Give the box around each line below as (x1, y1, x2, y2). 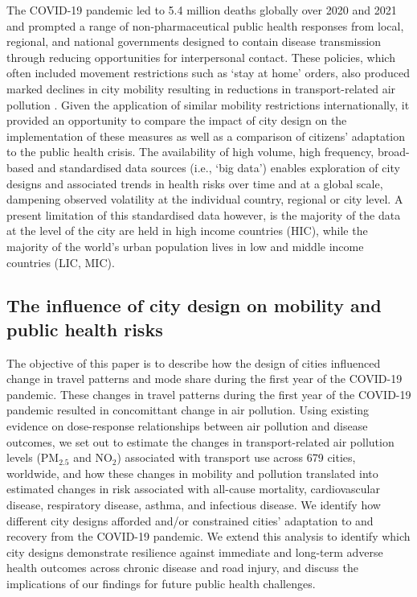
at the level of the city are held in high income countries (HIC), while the (6, 222, 368, 239)
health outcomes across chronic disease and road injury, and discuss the (6, 559, 358, 576)
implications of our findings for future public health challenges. (6, 575, 316, 591)
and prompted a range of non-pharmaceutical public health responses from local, (6, 17, 404, 34)
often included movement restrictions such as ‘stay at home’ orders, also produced (6, 64, 410, 81)
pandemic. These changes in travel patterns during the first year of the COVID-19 (6, 385, 411, 402)
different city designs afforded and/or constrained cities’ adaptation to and (6, 512, 374, 529)
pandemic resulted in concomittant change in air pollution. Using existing (6, 401, 370, 418)
